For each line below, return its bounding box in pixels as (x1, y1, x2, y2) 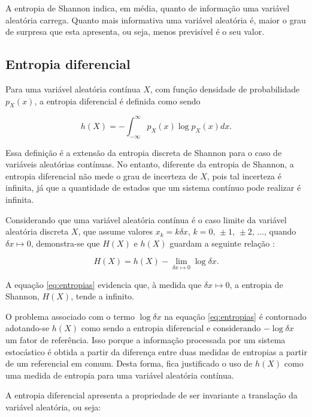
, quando (264, 225, 296, 238)
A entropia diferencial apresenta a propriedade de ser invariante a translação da (5, 389, 298, 401)
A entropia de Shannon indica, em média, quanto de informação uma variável (5, 2, 290, 14)
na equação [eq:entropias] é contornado (164, 310, 307, 322)
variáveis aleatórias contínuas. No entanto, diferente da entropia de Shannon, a (5, 158, 294, 170)
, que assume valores (78, 225, 153, 238)
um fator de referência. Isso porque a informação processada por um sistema (5, 334, 286, 346)
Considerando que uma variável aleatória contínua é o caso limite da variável (5, 213, 287, 226)
